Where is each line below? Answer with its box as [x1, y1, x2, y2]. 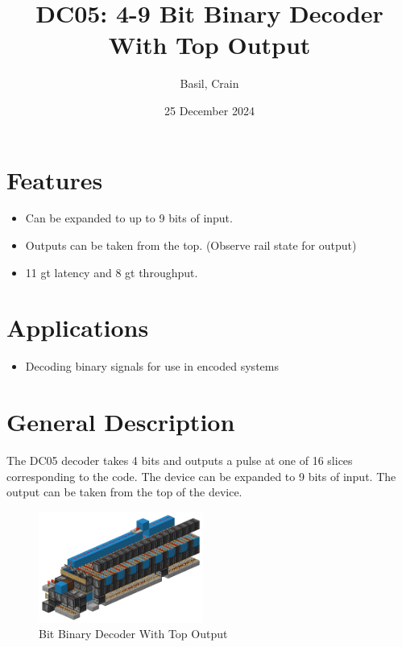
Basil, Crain [180, 75, 239, 92]
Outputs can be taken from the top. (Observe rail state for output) [25, 237, 357, 254]
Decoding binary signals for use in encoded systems [25, 358, 279, 375]
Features [6, 163, 103, 196]
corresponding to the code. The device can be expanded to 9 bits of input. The [6, 467, 396, 484]
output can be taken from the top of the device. [6, 483, 242, 500]
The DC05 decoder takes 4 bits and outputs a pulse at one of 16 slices [6, 452, 353, 469]
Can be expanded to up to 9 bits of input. [25, 209, 233, 226]
